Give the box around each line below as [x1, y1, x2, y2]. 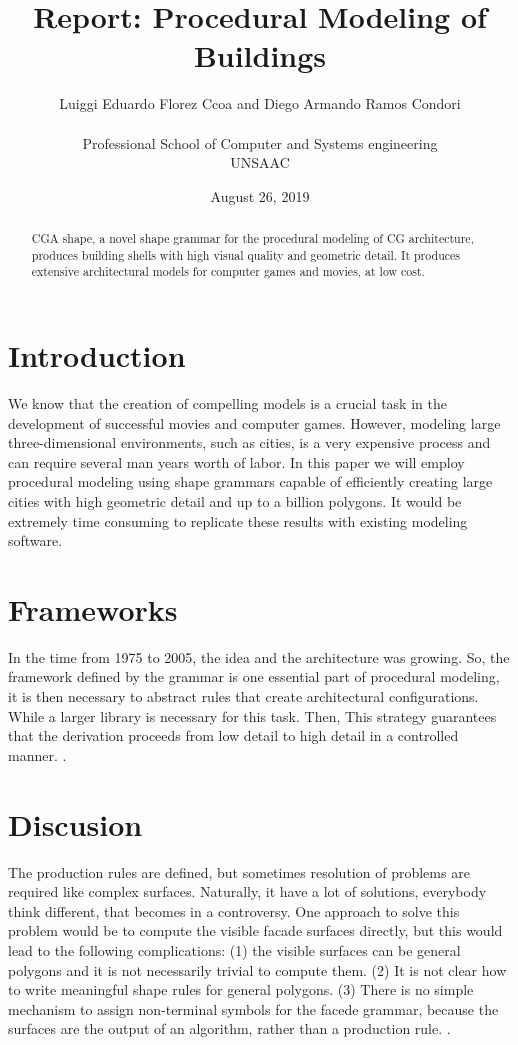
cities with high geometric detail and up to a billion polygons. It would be [8, 490, 462, 511]
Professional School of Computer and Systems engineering [82, 132, 438, 153]
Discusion [8, 803, 143, 844]
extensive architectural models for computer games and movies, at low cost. [31, 263, 425, 280]
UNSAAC [230, 152, 290, 173]
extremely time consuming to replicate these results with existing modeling [8, 510, 468, 531]
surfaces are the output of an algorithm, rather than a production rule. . [8, 1018, 451, 1039]
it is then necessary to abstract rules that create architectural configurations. [8, 686, 479, 707]
